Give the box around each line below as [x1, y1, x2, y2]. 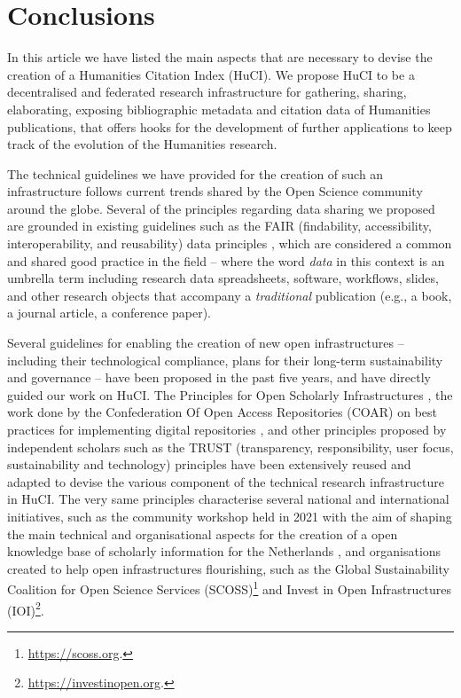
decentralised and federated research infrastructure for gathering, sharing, [7, 82, 407, 101]
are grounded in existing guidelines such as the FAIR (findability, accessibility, [7, 216, 432, 235]
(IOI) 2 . [7, 598, 44, 619]
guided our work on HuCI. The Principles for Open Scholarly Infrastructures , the [7, 385, 453, 404]
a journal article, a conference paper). [7, 303, 212, 322]
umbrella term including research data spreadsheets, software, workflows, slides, [7, 269, 439, 287]
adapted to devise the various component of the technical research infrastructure [7, 472, 444, 490]
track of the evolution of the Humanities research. [7, 135, 277, 153]
